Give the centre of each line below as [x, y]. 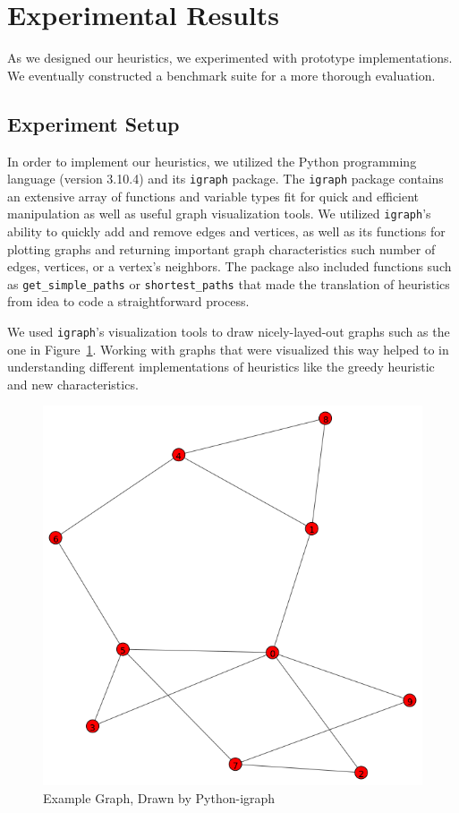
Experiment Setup [93, 123]
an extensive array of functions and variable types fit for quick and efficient [213, 196]
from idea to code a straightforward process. [128, 301]
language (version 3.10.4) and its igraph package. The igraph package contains [225, 179]
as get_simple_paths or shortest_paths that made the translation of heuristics [229, 283]
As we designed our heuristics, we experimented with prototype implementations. [230, 58]
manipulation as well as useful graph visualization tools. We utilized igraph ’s [219, 214]
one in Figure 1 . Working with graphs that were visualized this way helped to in [228, 349]
